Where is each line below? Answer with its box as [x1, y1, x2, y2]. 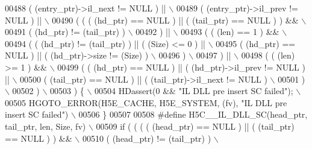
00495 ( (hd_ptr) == [216, 37, 296, 49]
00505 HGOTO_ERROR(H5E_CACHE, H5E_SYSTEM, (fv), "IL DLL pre [5, 96, 287, 109]
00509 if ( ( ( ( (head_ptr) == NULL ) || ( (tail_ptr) [96, 119, 295, 132]
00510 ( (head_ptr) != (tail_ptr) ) [82, 132, 211, 144]
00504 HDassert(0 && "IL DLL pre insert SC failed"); [95, 84, 293, 97]
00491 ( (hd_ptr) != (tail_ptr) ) [5, 25, 126, 38]
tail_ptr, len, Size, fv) [5, 119, 86, 132]
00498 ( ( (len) [241, 49, 295, 62]
